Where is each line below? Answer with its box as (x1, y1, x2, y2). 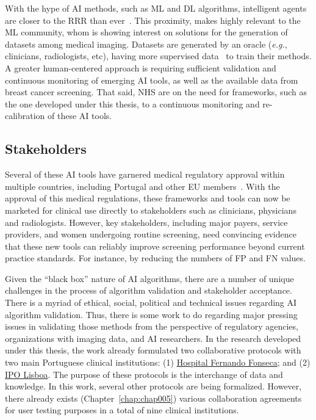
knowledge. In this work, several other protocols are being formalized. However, (5, 380, 302, 393)
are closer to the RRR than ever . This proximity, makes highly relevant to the (5, 13, 301, 26)
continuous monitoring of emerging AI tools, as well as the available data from (5, 73, 298, 86)
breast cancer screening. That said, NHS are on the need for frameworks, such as (5, 85, 307, 98)
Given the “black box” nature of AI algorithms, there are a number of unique (5, 272, 294, 284)
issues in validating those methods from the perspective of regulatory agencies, (5, 320, 298, 333)
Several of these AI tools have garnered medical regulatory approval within (5, 168, 285, 181)
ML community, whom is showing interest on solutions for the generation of (5, 26, 288, 38)
